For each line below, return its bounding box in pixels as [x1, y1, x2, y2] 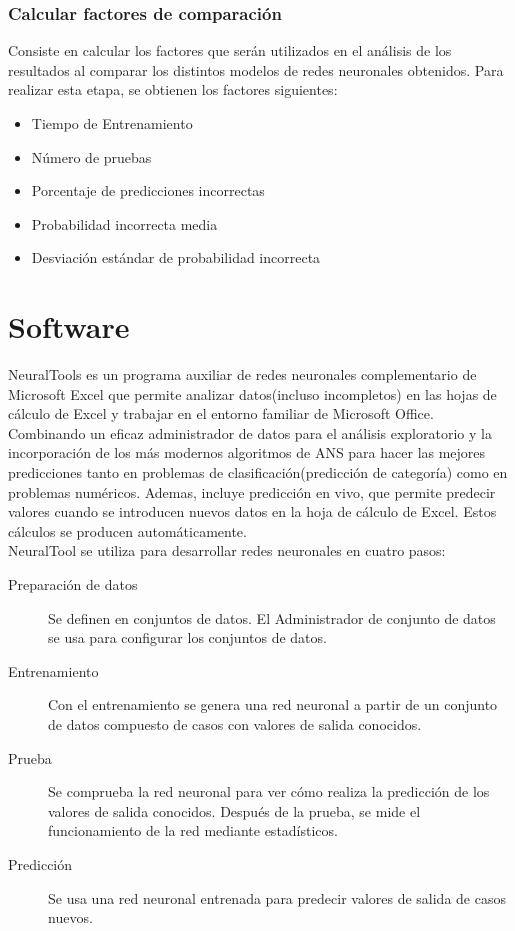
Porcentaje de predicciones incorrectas [31, 180, 265, 201]
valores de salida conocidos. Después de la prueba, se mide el [48, 800, 421, 821]
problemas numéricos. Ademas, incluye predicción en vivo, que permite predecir [8, 481, 496, 502]
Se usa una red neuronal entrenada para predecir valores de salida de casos [48, 887, 506, 908]
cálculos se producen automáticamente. [8, 520, 247, 541]
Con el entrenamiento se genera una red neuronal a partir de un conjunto [48, 694, 498, 715]
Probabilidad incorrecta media [31, 213, 218, 234]
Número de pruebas [31, 146, 152, 167]
